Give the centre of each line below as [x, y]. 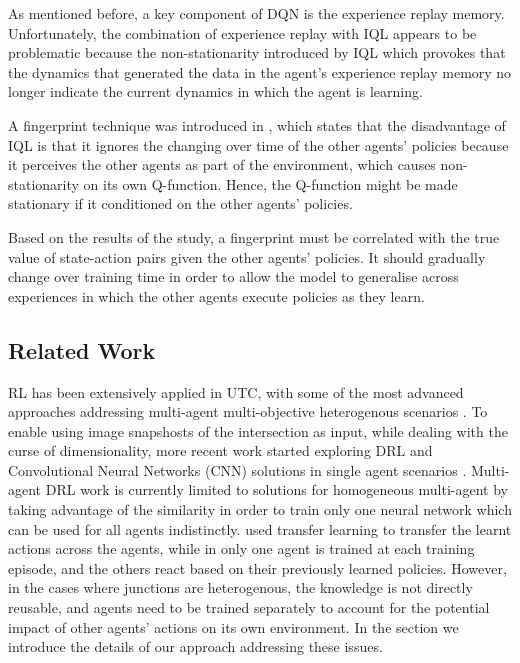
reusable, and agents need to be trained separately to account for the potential [249, 607]
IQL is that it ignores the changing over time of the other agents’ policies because [258, 144]
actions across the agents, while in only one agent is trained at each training [241, 548]
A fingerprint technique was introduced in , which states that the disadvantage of [257, 124]
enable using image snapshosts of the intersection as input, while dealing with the [258, 430]
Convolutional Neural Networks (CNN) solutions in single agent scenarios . [237, 469]
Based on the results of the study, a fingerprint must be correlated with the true [254, 236]
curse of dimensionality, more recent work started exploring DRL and [220, 450]
